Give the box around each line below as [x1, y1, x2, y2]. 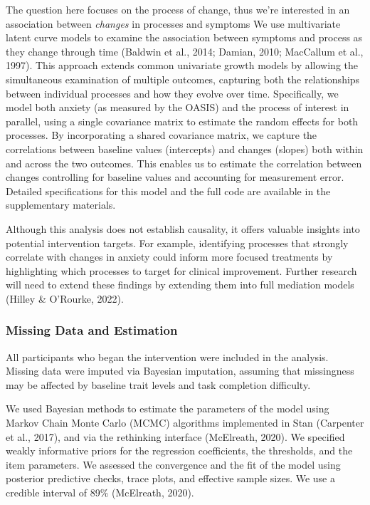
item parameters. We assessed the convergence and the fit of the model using [6, 457, 341, 472]
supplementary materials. [6, 197, 116, 212]
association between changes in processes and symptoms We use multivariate [6, 16, 341, 31]
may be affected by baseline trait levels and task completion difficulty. [6, 377, 311, 392]
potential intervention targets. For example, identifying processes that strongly [6, 235, 349, 250]
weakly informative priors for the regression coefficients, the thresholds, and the [6, 443, 353, 458]
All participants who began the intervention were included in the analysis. [6, 349, 329, 364]
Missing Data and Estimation [6, 321, 178, 339]
